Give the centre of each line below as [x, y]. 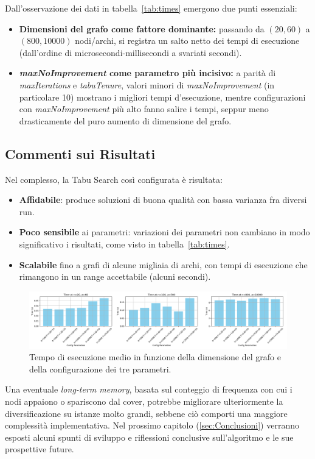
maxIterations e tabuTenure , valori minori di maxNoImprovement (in [147, 84]
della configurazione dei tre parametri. [100, 368]
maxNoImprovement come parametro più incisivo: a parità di [147, 73]
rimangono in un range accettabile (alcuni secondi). [115, 276]
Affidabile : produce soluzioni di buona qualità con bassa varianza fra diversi [163, 200]
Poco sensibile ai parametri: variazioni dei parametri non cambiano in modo [164, 232]
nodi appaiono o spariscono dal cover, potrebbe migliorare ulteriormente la [144, 401]
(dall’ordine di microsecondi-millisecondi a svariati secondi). [130, 52]
